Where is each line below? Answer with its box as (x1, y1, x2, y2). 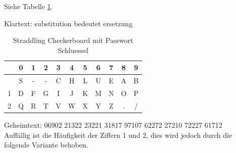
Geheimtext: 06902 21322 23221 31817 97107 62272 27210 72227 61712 (4, 120, 222, 130)
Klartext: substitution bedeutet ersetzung (4, 18, 132, 28)
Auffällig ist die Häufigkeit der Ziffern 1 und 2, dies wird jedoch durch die (4, 129, 232, 140)
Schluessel (58, 44, 88, 55)
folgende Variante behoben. (4, 139, 88, 150)
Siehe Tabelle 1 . (4, 1, 53, 11)
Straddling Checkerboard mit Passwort (13, 35, 133, 45)
